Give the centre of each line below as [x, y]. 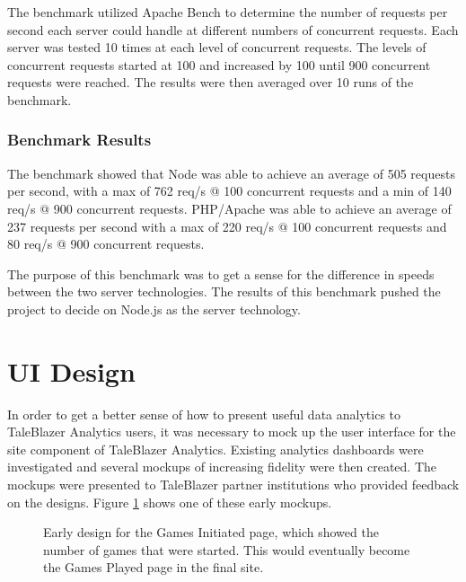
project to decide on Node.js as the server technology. [154, 309]
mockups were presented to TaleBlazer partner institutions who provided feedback [233, 485]
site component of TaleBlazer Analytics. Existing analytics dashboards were [215, 449]
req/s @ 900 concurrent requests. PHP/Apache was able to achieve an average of [229, 208]
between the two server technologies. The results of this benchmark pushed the [224, 291]
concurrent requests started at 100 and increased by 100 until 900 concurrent [219, 64]
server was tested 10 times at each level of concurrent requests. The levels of [217, 47]
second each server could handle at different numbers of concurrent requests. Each [233, 29]
